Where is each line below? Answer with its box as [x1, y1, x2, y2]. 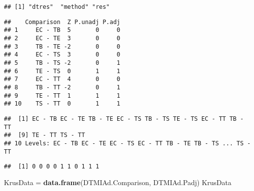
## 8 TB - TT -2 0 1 [4, 83, 121, 91]
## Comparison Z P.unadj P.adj [4, 18, 121, 26]
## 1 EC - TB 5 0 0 [4, 27, 121, 34]
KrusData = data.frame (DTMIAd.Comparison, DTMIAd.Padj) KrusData [4, 177, 231, 187]
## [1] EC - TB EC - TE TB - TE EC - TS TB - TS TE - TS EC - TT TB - [4, 115, 244, 122]
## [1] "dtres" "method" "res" [4, 3, 110, 10]
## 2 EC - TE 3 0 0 [4, 34, 121, 42]
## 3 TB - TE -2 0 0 [4, 43, 121, 50]
